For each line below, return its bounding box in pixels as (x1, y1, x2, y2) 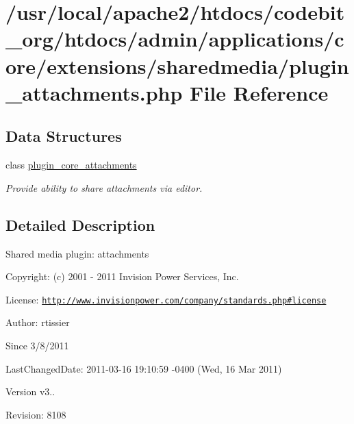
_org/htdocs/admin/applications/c (5, 25, 344, 53)
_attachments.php (5, 78, 183, 106)
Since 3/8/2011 (5, 338, 69, 352)
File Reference (190, 78, 329, 106)
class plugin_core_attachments (5, 158, 137, 172)
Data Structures (5, 125, 122, 147)
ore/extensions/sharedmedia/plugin (5, 51, 349, 79)
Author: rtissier (5, 315, 70, 329)
